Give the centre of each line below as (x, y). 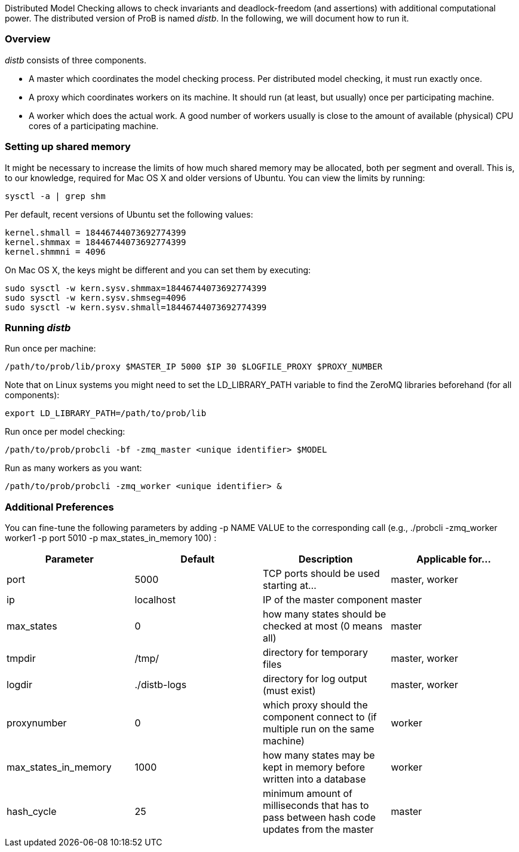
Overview (28, 39)
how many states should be (325, 614)
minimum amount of (308, 793)
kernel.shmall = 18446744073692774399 (96, 232)
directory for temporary (315, 652)
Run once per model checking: (65, 432)
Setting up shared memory (68, 147)
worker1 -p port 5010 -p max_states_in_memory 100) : (111, 538)
